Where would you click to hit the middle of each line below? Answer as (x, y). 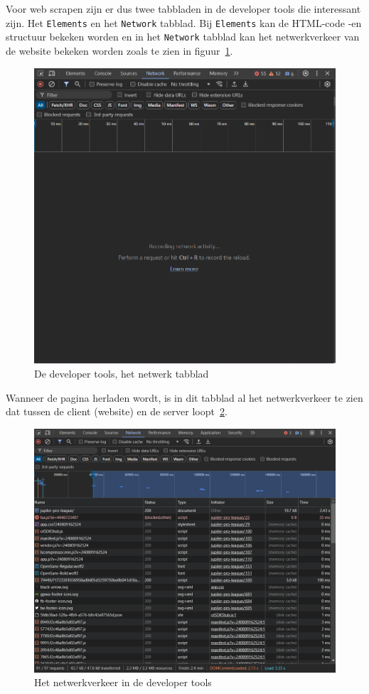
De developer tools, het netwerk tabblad (122, 373)
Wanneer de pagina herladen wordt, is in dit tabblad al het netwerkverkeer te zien (184, 397)
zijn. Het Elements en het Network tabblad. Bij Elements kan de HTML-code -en (184, 22)
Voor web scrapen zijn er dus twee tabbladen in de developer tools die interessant (183, 9)
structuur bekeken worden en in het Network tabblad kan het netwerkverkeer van (183, 37)
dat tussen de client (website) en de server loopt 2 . (117, 411)
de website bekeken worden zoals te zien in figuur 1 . (119, 50)
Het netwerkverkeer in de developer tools (123, 682)
